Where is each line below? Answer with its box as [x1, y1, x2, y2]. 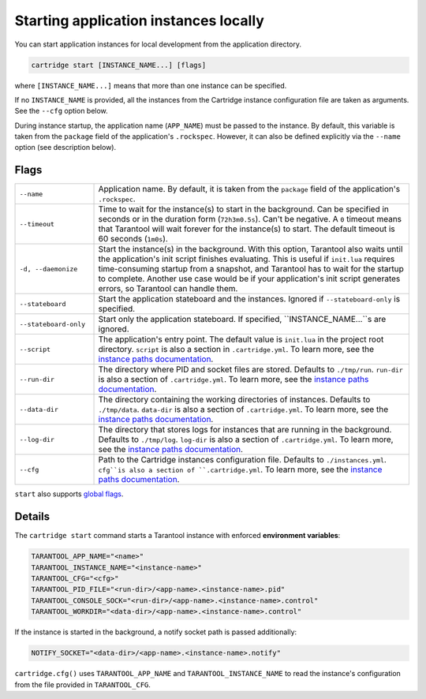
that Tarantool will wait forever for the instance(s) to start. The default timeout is [98, 223, 395, 234]
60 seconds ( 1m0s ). [98, 234, 169, 245]
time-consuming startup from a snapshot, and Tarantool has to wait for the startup [98, 264, 404, 275]
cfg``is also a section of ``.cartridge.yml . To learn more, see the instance [98, 464, 383, 475]
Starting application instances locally [14, 12, 264, 29]
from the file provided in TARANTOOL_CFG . [14, 679, 151, 690]
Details [14, 510, 50, 524]
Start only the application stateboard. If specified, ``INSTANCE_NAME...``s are [98, 314, 387, 325]
